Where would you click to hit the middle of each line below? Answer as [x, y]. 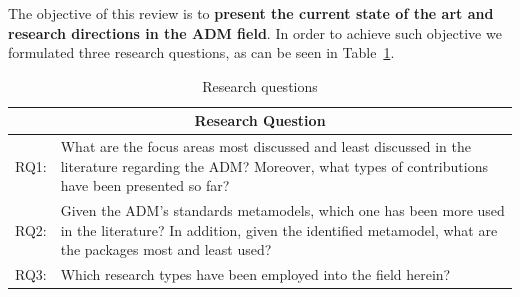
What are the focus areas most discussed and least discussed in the [265, 146]
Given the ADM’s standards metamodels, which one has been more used [282, 210]
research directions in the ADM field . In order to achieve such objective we [255, 32]
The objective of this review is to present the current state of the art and [251, 13]
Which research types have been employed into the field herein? [255, 274]
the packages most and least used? [166, 249]
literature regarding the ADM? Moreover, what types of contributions [274, 165]
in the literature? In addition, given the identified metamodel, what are [279, 229]
